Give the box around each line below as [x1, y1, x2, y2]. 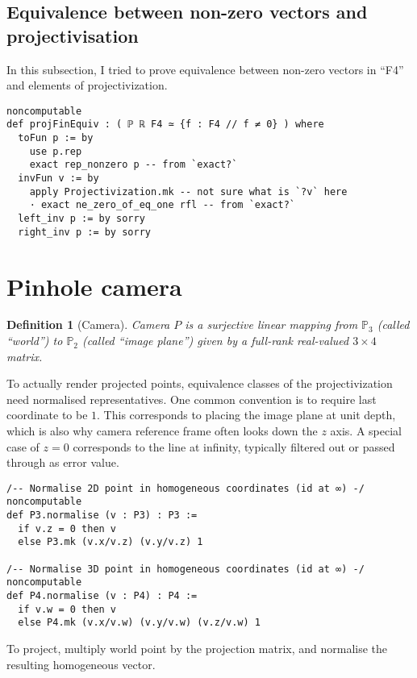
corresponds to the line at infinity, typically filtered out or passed [73, 438, 395, 455]
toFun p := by [18, 132, 94, 144]
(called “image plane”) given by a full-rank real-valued [82, 332, 349, 349]
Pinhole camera [6, 269, 182, 302]
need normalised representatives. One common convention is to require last [6, 390, 377, 407]
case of [6, 438, 40, 455]
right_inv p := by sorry [18, 226, 151, 238]
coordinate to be [6, 406, 88, 423]
